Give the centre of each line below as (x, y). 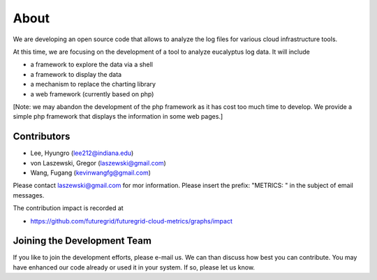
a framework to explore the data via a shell (92, 65)
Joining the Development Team (82, 241)
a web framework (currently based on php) (92, 94)
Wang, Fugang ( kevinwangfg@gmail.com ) (91, 172)
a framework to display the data (76, 74)
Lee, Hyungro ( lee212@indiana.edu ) (82, 153)
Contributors (42, 137)
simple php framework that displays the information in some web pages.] (118, 117)
